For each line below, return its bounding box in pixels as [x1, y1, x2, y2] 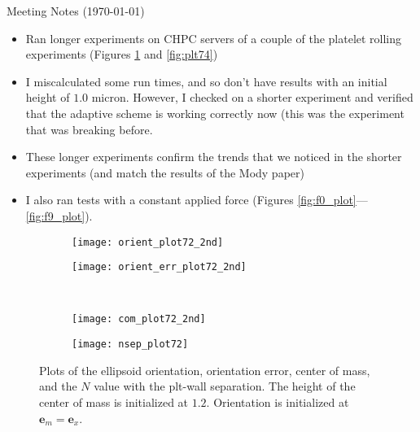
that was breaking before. [25, 120, 153, 137]
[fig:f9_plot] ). [25, 207, 93, 224]
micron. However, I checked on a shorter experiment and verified [91, 89, 413, 106]
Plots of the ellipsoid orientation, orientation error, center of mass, [39, 361, 370, 378]
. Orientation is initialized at [206, 393, 349, 410]
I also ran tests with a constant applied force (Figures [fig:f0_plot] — [25, 191, 368, 208]
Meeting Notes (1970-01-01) [7, 2, 145, 19]
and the [39, 377, 77, 395]
